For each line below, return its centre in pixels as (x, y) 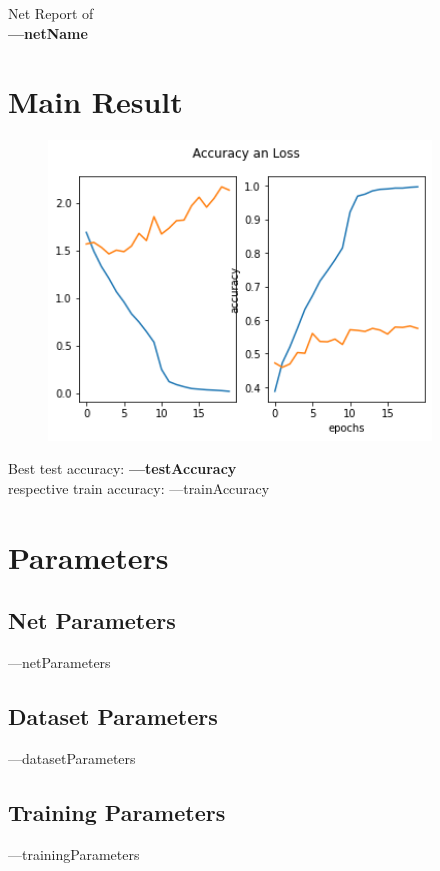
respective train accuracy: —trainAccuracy (139, 487)
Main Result (95, 101)
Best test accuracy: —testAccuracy (122, 468)
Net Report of (51, 13)
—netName (48, 32)
